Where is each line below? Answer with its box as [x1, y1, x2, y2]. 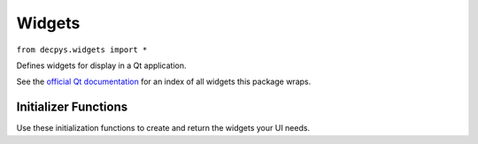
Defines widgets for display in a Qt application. [16, 60, 187, 71]
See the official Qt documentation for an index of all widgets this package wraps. [16, 76, 312, 87]
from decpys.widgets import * [16, 44, 148, 55]
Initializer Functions [16, 100, 128, 115]
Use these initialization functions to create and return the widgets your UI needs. [16, 123, 310, 133]
